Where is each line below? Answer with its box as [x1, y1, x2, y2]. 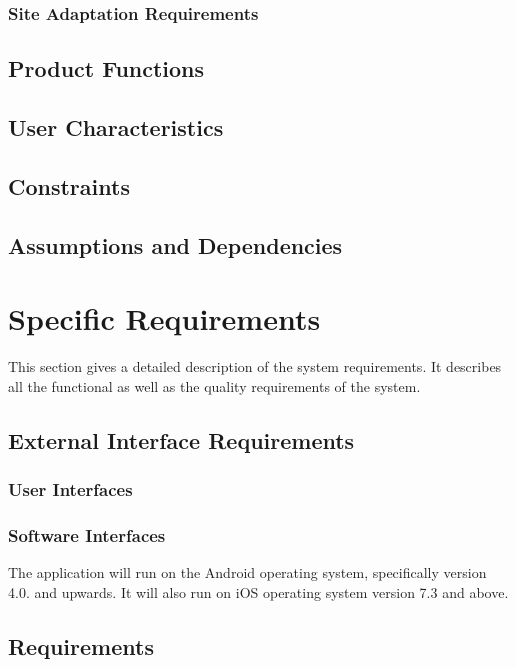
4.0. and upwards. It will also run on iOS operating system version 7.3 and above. [8, 581, 509, 602]
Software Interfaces [8, 522, 166, 547]
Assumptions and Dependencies [8, 229, 343, 260]
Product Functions [8, 53, 205, 84]
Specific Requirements [8, 298, 321, 339]
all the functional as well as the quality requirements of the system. [8, 375, 421, 396]
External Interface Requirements [8, 424, 355, 455]
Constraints [8, 170, 130, 201]
